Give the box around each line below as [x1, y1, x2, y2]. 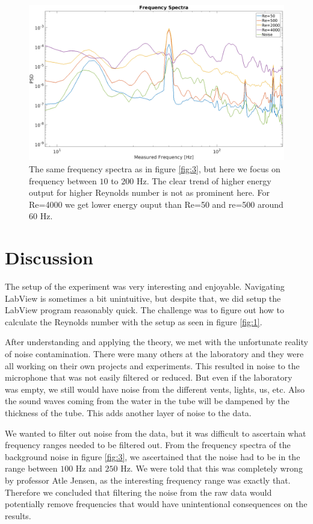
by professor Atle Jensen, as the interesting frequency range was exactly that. [5, 473, 291, 486]
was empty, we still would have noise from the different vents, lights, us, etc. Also [5, 382, 305, 395]
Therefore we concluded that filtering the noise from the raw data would [5, 485, 272, 498]
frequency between [29, 174, 97, 187]
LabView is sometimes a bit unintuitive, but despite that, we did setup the [5, 292, 281, 304]
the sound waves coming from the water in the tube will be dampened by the [5, 395, 290, 407]
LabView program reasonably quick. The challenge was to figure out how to [5, 304, 285, 316]
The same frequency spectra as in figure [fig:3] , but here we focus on [29, 162, 280, 175]
